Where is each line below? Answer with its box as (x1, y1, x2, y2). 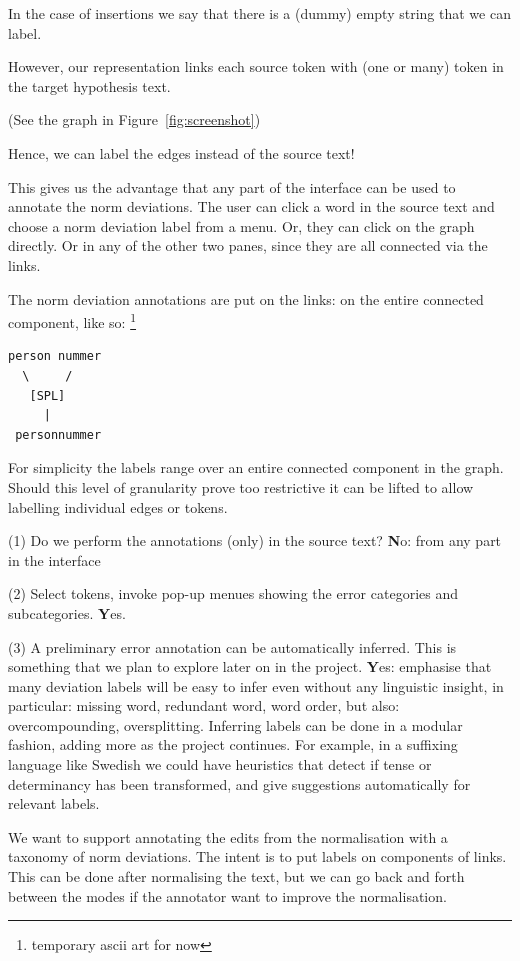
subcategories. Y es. (8, 602, 126, 623)
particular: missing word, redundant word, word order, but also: (8, 695, 400, 716)
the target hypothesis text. (8, 75, 171, 96)
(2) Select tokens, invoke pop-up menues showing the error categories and (8, 583, 458, 604)
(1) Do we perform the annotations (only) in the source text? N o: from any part (8, 530, 502, 551)
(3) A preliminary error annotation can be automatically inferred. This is (8, 636, 457, 657)
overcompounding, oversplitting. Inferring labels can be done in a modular (8, 714, 463, 735)
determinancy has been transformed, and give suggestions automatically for (8, 773, 471, 794)
